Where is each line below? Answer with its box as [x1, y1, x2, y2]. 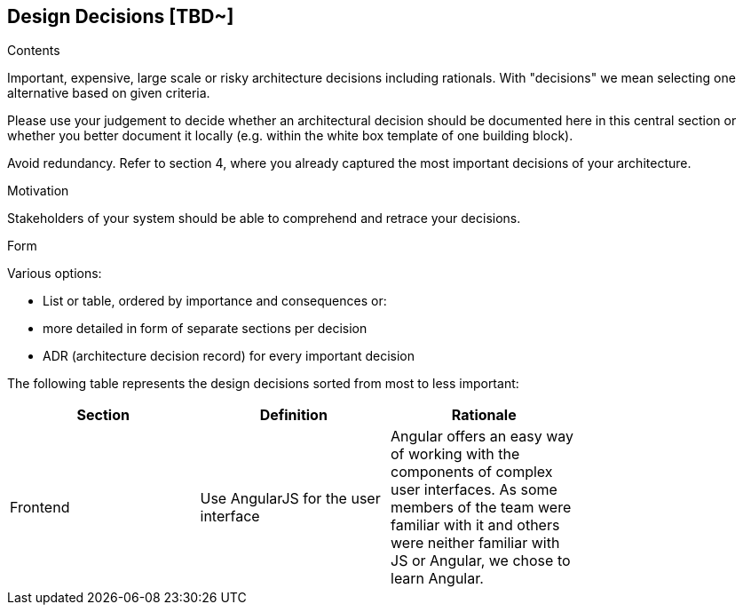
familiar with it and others [391, 516, 560, 535]
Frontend [10, 498, 70, 517]
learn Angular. [391, 569, 484, 588]
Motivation [7, 183, 69, 199]
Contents [7, 43, 60, 59]
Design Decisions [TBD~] [7, 5, 234, 28]
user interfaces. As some [391, 481, 557, 499]
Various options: [7, 266, 102, 282]
